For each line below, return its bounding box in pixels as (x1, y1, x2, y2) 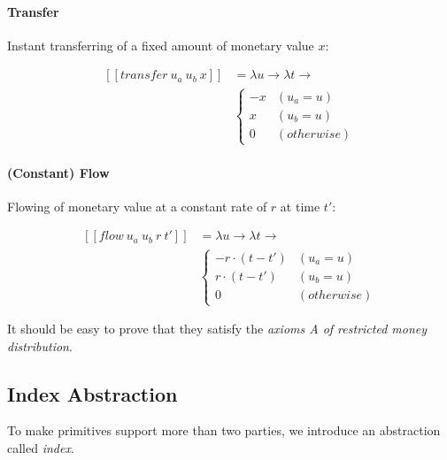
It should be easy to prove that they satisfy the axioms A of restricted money (7, 319, 428, 338)
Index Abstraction (7, 379, 178, 407)
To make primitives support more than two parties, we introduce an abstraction (7, 421, 441, 440)
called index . (7, 439, 74, 457)
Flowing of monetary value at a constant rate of (7, 196, 267, 215)
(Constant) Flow (7, 163, 110, 181)
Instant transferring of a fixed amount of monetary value (7, 35, 314, 54)
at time (280, 196, 320, 215)
